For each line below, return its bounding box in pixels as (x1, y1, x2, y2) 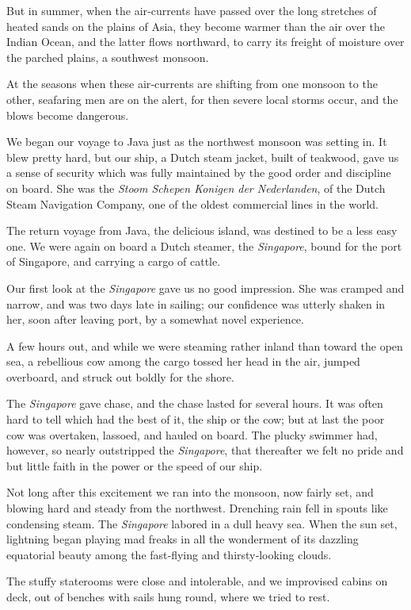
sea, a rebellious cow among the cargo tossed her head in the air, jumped (6, 353, 360, 370)
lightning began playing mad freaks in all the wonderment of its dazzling (6, 531, 359, 547)
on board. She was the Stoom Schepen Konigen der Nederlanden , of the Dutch (6, 179, 386, 196)
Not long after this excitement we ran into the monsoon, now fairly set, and (6, 484, 374, 501)
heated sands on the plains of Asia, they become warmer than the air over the (6, 17, 385, 34)
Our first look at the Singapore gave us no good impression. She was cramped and (6, 279, 405, 296)
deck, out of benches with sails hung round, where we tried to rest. (6, 589, 330, 604)
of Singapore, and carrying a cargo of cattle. (6, 253, 221, 270)
